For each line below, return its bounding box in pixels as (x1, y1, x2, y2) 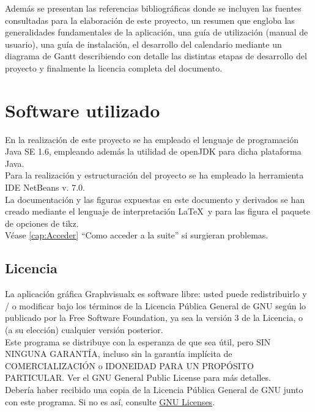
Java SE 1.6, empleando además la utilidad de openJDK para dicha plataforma (5, 145, 302, 158)
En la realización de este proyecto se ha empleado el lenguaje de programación (5, 133, 298, 145)
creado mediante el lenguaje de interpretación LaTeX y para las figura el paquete (5, 205, 311, 218)
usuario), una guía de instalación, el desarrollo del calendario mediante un (5, 37, 282, 50)
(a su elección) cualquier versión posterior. (5, 323, 163, 336)
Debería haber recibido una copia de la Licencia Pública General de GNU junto (5, 383, 303, 395)
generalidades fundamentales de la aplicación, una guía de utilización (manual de (5, 26, 308, 39)
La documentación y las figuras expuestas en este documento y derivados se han (5, 193, 305, 205)
